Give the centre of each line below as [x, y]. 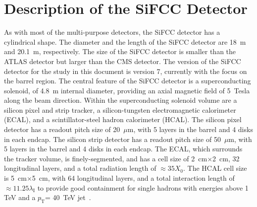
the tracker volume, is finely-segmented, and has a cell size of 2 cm [106, 158]
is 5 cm [15, 178]
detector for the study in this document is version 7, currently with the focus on [126, 71]
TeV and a [20, 197]
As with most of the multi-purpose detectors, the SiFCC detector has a [112, 32]
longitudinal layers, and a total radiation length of [80, 168]
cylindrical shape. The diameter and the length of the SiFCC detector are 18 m [125, 41]
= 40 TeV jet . [68, 197]
